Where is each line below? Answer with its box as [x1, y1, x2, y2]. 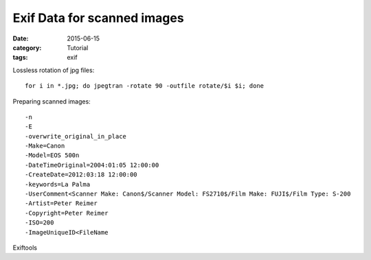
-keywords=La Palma [25, 180, 91, 188]
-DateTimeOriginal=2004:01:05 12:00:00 [25, 161, 159, 169]
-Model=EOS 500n [25, 152, 80, 159]
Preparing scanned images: [12, 97, 91, 106]
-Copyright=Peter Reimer [25, 209, 109, 217]
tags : [12, 54, 28, 62]
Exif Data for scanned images [12, 10, 185, 25]
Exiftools [12, 244, 38, 252]
